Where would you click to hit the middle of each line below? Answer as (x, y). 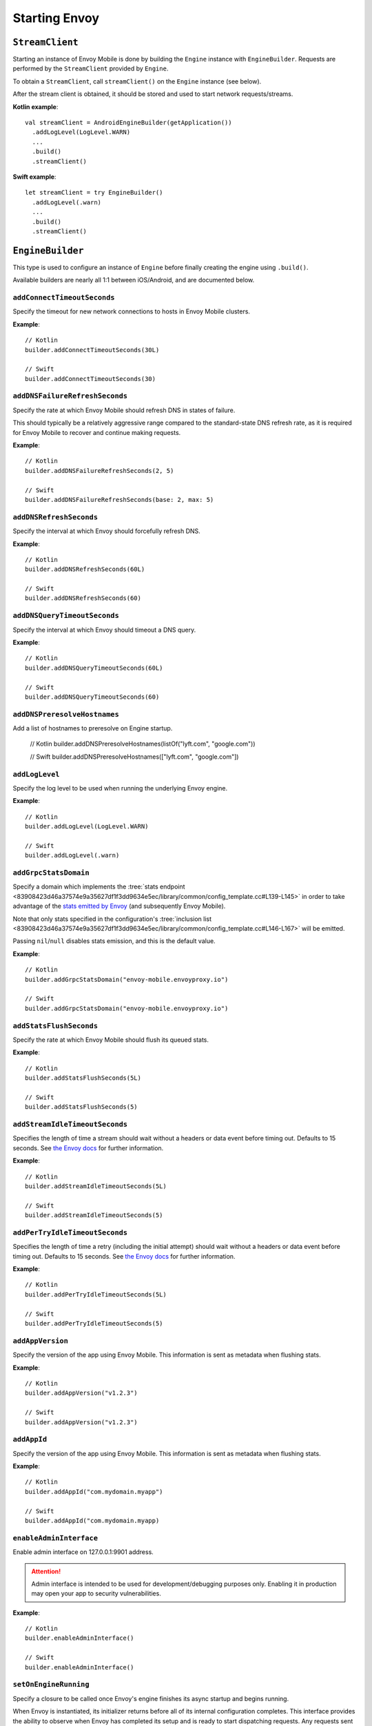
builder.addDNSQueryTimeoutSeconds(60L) (94, 668)
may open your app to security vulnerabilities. (96, 1593)
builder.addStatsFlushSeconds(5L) (83, 1078)
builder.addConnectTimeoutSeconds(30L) (92, 350)
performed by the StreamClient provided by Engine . (91, 68)
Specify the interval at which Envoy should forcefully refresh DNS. (107, 531)
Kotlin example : (35, 106)
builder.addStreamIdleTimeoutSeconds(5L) (96, 1186)
